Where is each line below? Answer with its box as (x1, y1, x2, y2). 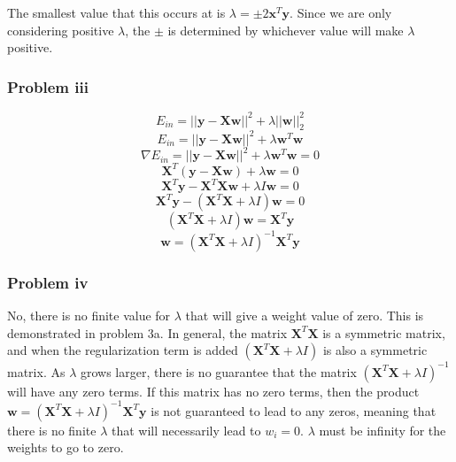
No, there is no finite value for (7, 306, 171, 325)
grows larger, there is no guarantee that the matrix (80, 362, 357, 381)
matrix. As (7, 362, 66, 381)
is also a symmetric (322, 341, 428, 359)
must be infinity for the (319, 420, 446, 439)
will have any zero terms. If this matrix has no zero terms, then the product (7, 381, 420, 400)
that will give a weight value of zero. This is (185, 306, 424, 325)
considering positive (7, 20, 114, 39)
